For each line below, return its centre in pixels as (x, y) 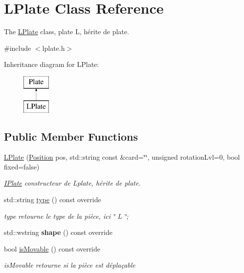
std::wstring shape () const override (58, 232)
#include (18, 48)
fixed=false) (22, 166)
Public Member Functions (71, 136)
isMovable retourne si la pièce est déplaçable (70, 265)
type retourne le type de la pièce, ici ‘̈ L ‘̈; (66, 216)
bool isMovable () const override (52, 248)
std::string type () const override (53, 199)
